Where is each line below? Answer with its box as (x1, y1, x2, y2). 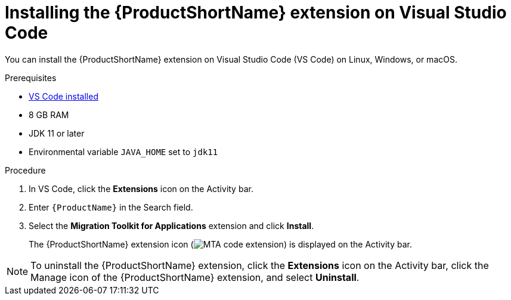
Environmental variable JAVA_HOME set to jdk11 (29, 146, 218, 157)
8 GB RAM (29, 109, 69, 120)
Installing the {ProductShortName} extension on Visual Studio (5, 2, 507, 23)
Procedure (5, 165, 46, 175)
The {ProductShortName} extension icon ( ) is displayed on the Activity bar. (29, 239, 412, 249)
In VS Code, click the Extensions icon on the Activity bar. (29, 183, 253, 194)
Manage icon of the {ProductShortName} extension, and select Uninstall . (30, 271, 360, 283)
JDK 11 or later (29, 128, 85, 138)
